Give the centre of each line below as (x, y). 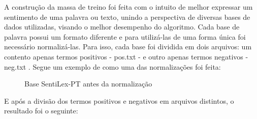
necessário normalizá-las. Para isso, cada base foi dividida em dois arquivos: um (128, 47)
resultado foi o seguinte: (41, 111)
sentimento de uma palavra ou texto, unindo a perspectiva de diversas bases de (127, 17)
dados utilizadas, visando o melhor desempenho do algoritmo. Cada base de (122, 27)
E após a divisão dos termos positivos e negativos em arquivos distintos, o (119, 100)
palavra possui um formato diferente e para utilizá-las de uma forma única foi (125, 36)
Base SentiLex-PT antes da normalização (88, 84)
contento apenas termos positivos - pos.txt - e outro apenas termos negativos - (126, 56)
